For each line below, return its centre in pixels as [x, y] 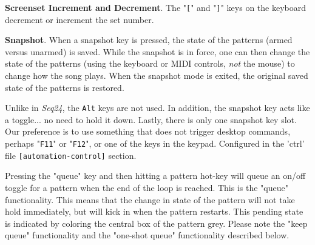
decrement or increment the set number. [80, 19]
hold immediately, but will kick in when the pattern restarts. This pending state [154, 211]
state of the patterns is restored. [65, 87]
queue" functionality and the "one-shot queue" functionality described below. [147, 235]
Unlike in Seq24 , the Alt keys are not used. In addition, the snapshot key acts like [157, 108]
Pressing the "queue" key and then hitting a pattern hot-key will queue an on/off [155, 176]
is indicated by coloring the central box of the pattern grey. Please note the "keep [156, 223]
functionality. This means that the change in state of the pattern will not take [150, 199]
